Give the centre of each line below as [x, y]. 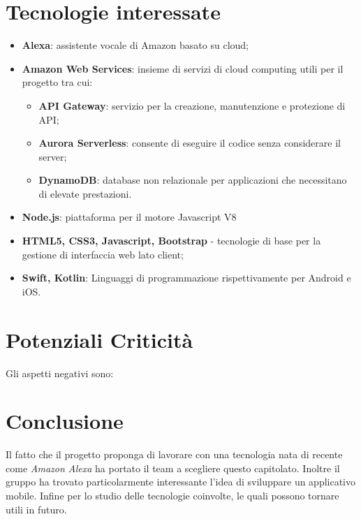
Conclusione [65, 421]
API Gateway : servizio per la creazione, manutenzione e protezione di [192, 105]
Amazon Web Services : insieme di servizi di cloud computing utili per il [183, 68]
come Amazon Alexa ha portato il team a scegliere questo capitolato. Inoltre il [173, 468]
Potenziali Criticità [100, 339]
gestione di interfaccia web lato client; [103, 254]
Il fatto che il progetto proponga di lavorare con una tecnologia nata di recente [174, 454]
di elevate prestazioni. [85, 193]
